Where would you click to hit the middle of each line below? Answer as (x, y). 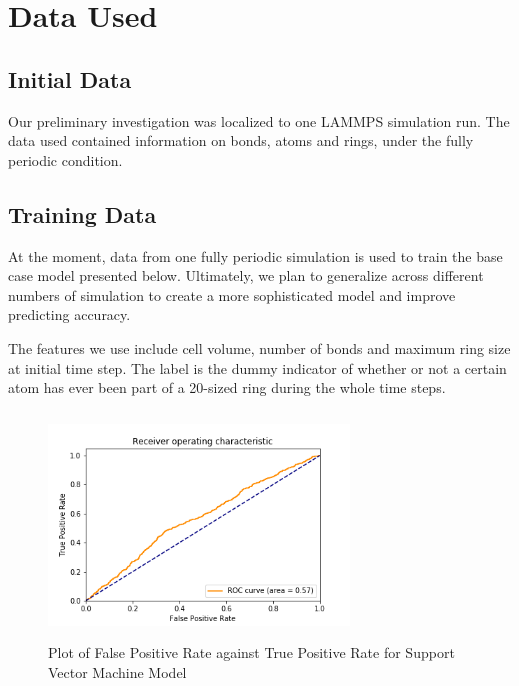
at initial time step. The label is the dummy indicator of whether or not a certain (257, 367)
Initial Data (70, 78)
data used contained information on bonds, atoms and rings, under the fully (241, 140)
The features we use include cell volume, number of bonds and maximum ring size (259, 347)
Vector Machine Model (117, 671)
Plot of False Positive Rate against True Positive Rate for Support (251, 652)
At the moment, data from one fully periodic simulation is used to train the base (255, 255)
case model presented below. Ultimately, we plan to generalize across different (246, 275)
